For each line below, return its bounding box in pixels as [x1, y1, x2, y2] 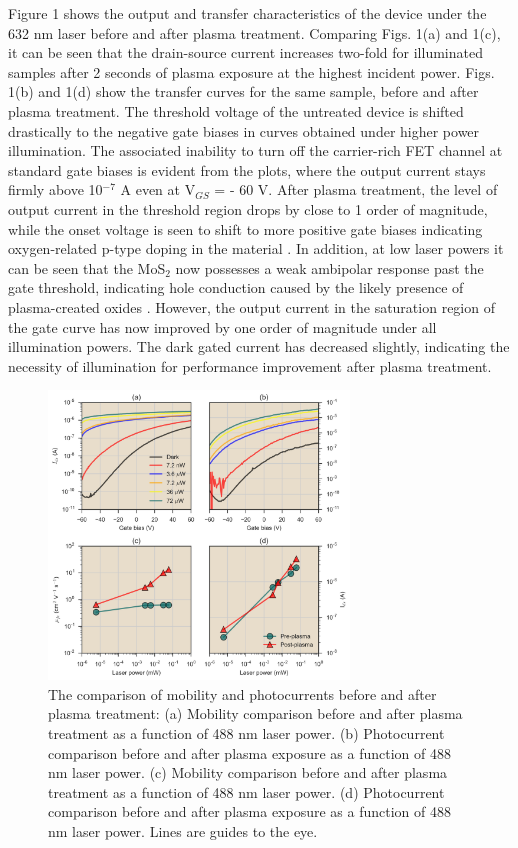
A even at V [120, 179, 196, 200]
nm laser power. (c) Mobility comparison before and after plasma [48, 762, 448, 783]
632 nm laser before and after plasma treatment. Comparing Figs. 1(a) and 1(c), [8, 22, 501, 43]
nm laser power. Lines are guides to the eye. [48, 820, 318, 841]
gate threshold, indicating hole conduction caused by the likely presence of [8, 277, 464, 298]
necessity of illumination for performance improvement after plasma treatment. [8, 355, 492, 376]
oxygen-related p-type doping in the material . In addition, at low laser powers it [8, 238, 504, 259]
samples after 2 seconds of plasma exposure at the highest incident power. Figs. [8, 61, 495, 82]
